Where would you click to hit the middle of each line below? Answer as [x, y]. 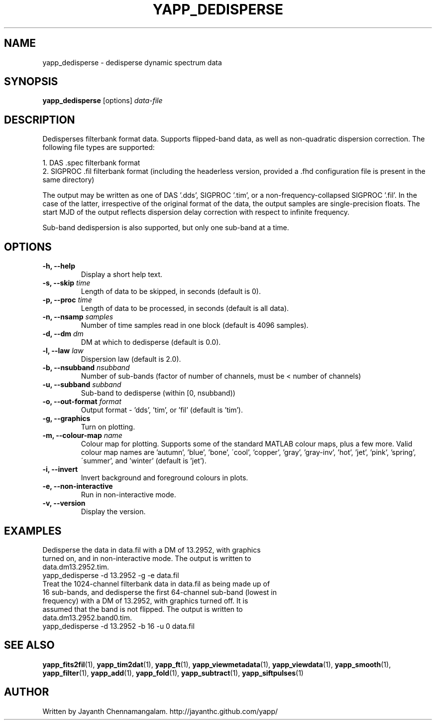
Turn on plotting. [108, 427]
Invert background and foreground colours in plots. [164, 478]
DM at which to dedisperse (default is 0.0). [151, 342]
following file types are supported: [99, 147]
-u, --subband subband [82, 385]
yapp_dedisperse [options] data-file [103, 101]
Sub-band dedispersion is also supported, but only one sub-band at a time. [166, 228]
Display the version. [113, 512]
